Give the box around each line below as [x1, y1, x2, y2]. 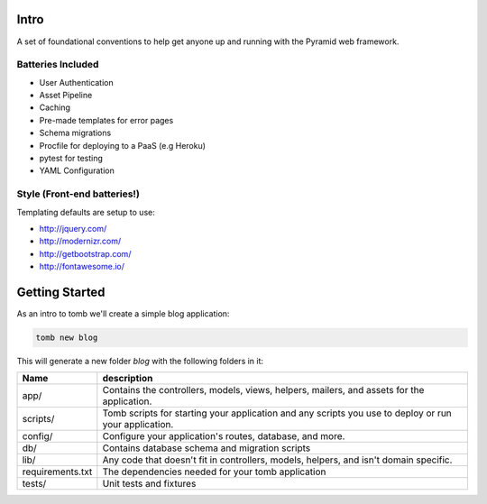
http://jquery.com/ [39, 223, 107, 234]
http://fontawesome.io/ [39, 261, 125, 272]
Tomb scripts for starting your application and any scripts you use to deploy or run [102, 407, 453, 419]
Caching [39, 102, 71, 113]
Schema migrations [39, 127, 112, 139]
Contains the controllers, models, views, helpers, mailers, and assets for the [102, 384, 425, 397]
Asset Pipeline [39, 90, 93, 101]
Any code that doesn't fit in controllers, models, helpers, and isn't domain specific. [102, 454, 453, 466]
